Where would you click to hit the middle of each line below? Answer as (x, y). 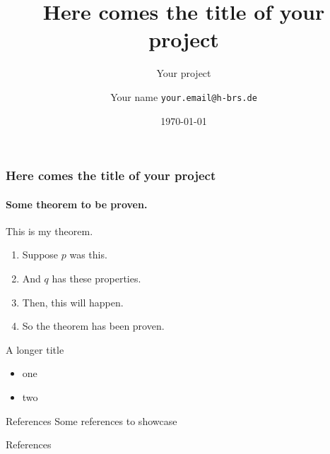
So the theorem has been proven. (93, 326)
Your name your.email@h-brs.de (184, 96)
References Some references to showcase (92, 420)
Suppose (40, 255)
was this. (88, 255)
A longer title (35, 349)
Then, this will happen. (73, 302)
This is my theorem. (49, 231)
